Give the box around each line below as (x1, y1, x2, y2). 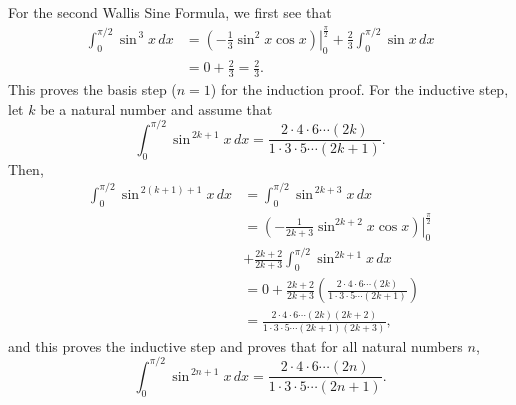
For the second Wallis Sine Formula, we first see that (8, 2, 332, 22)
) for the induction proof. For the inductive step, (210, 79, 509, 100)
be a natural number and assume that (40, 98, 273, 119)
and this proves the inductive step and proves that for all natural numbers (8, 335, 463, 356)
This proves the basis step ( (8, 79, 177, 100)
